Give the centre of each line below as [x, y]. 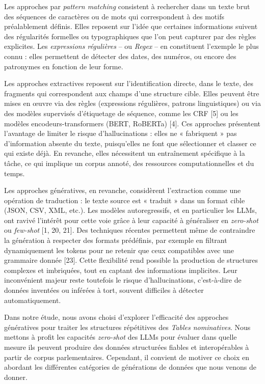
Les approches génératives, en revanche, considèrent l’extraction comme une [123, 190]
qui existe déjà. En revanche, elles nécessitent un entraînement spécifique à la [125, 153]
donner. [16, 377]
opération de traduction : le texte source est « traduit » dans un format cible [125, 200]
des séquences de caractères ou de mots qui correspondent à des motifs [114, 16]
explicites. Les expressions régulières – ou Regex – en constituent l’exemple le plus [131, 46]
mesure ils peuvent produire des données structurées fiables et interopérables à [127, 347]
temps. [15, 173]
